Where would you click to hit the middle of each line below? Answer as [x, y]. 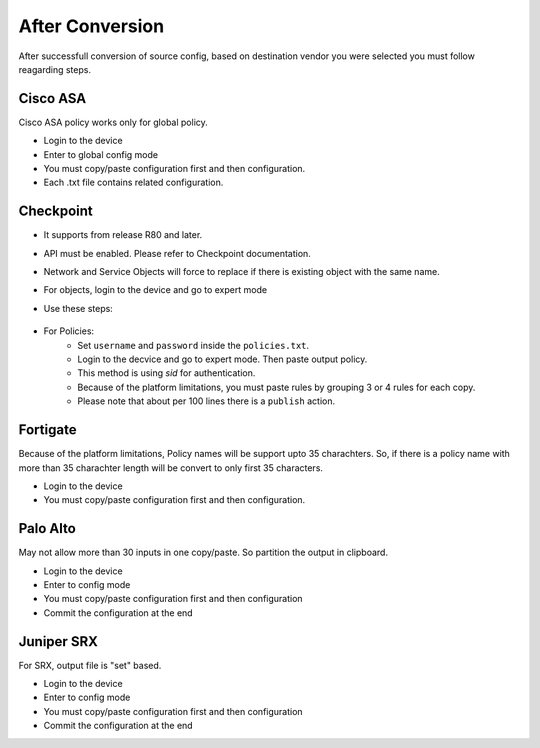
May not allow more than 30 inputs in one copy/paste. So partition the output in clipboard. [203, 552]
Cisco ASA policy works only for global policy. [113, 122]
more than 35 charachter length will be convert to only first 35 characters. [171, 467]
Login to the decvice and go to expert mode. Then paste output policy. [222, 359]
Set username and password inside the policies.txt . [193, 345]
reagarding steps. [55, 69]
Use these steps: [78, 308]
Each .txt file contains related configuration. [133, 182]
